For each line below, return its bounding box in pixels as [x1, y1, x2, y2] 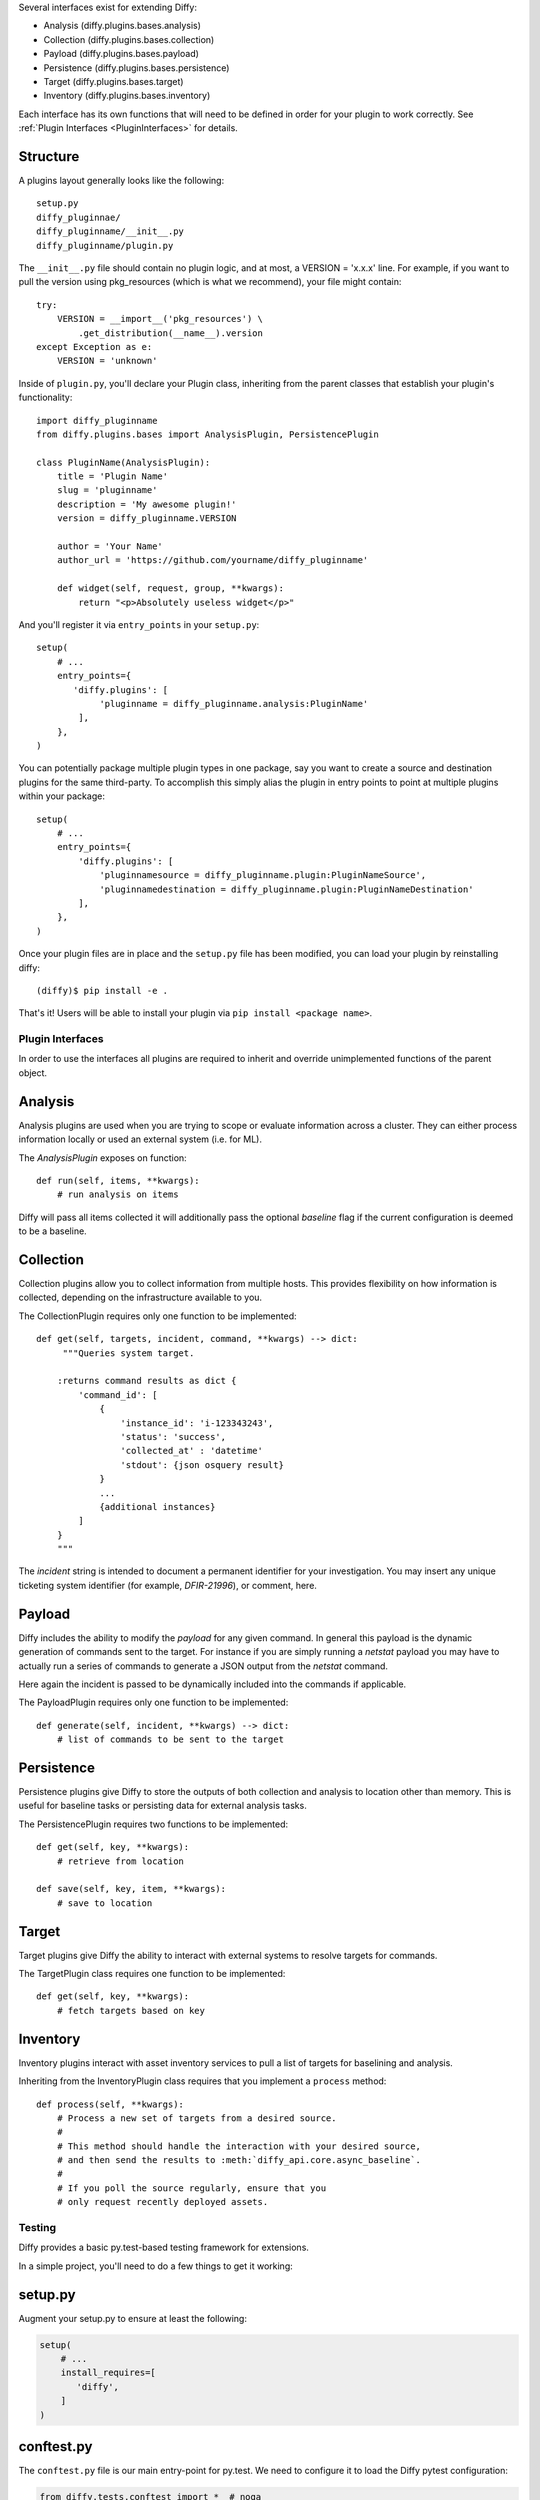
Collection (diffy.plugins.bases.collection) [43, 33, 215, 45]
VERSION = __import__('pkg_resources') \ [56, 313, 264, 325]
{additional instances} [99, 1501, 216, 1512]
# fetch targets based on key [56, 2005, 205, 2016]
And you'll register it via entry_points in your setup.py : [18, 618, 260, 630]
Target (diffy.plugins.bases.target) [43, 75, 184, 87]
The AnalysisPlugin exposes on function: [18, 1151, 187, 1164]
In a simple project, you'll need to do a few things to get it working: [18, 2260, 294, 2272]
